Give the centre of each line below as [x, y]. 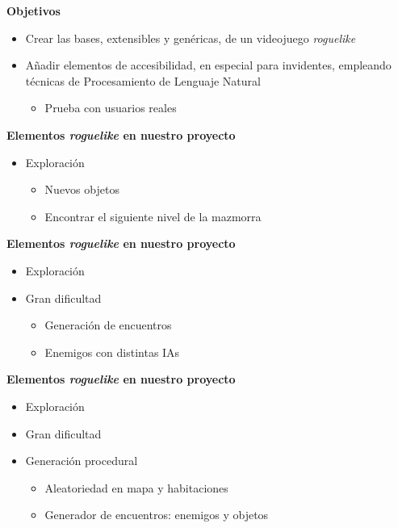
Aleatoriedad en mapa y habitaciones [136, 487]
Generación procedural [82, 461]
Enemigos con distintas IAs [112, 352]
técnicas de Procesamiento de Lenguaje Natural [143, 80]
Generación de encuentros [108, 325]
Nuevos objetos [82, 189]
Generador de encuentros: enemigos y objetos [157, 515]
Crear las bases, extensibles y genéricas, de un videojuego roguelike [191, 38]
